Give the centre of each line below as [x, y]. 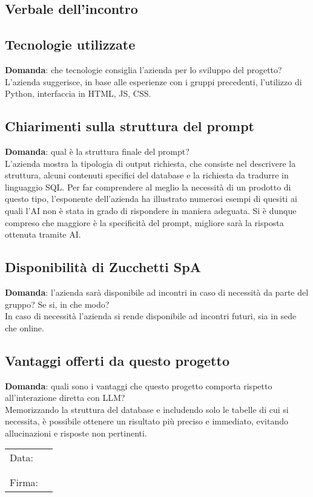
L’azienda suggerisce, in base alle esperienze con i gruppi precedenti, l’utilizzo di [153, 81]
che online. [25, 327]
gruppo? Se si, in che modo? [57, 304]
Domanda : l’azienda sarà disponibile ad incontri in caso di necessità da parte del [157, 292]
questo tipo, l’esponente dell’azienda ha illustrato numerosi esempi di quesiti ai [151, 199]
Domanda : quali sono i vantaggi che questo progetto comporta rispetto [139, 385]
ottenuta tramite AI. [43, 234]
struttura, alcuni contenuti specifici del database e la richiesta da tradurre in [147, 175]
